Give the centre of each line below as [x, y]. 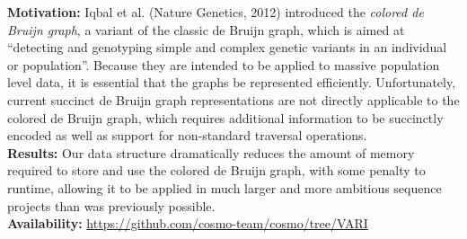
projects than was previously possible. [111, 205]
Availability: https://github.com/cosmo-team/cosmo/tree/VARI [188, 223]
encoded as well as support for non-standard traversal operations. [187, 135]
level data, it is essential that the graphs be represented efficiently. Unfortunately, [232, 82]
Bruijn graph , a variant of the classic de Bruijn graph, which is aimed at [206, 29]
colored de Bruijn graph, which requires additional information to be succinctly [225, 117]
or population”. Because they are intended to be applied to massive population [224, 64]
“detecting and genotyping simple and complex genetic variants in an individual [227, 47]
